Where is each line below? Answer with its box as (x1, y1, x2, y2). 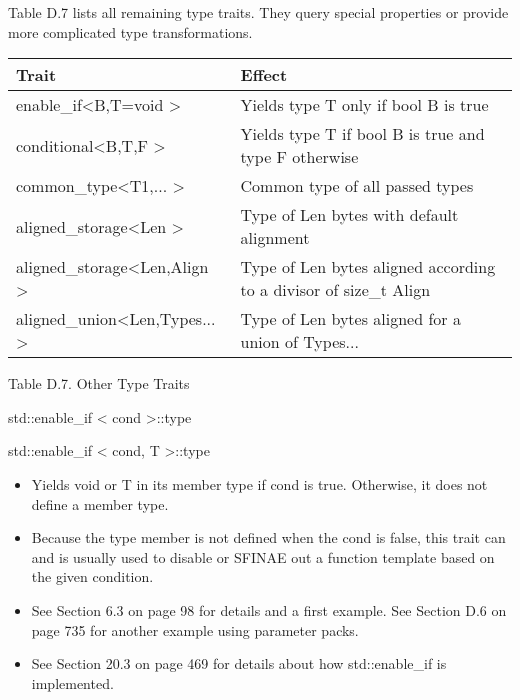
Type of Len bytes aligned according (240, 255, 496, 279)
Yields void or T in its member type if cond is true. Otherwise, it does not (31, 473, 488, 494)
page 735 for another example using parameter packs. (31, 619, 359, 640)
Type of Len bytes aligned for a (240, 307, 461, 331)
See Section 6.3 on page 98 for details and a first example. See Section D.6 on (31, 599, 507, 620)
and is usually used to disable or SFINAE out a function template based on (31, 546, 495, 567)
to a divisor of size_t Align (240, 278, 431, 302)
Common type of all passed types (240, 174, 474, 198)
